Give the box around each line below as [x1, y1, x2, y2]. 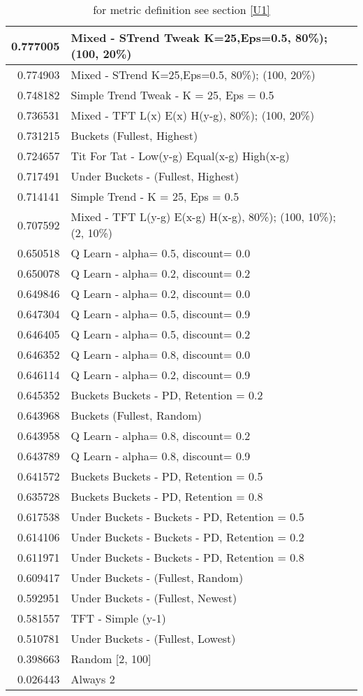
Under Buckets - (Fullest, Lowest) [71, 630, 236, 646]
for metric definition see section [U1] [93, 1, 270, 17]
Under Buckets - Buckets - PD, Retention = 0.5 [71, 509, 304, 525]
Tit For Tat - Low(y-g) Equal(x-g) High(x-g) [71, 148, 290, 164]
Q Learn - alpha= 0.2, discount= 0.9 [71, 367, 251, 383]
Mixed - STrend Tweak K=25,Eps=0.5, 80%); [71, 29, 328, 45]
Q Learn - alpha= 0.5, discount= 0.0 [71, 245, 251, 261]
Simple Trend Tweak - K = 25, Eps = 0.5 [71, 87, 274, 103]
